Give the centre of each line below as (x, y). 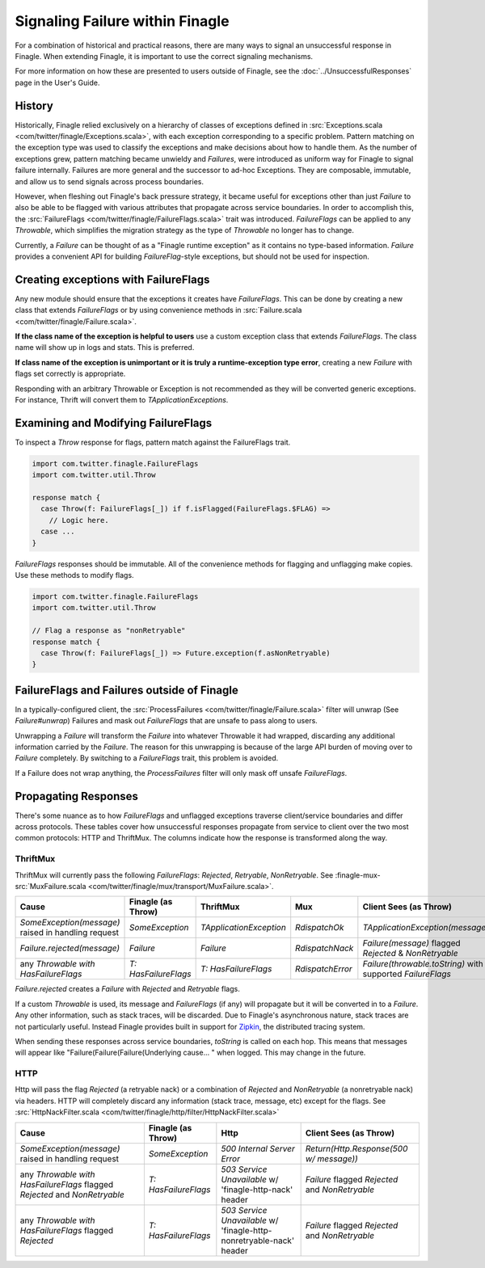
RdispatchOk (320, 928)
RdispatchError (324, 969)
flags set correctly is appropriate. (70, 374)
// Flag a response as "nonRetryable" (109, 631)
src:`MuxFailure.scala (51, 886)
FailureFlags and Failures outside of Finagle (127, 690)
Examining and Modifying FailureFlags (114, 423)
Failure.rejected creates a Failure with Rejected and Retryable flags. (127, 989)
